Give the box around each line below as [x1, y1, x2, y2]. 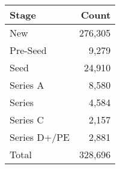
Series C [10, 113, 44, 126]
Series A [10, 78, 44, 92]
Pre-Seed [10, 43, 47, 57]
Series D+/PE [10, 130, 70, 144]
